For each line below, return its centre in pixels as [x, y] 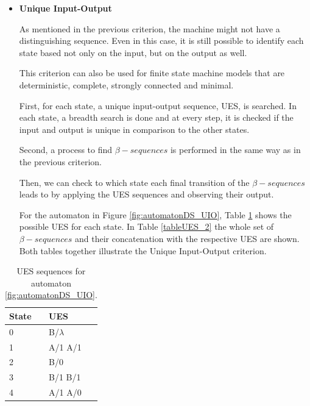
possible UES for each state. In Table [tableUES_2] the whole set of [146, 226]
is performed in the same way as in [235, 150]
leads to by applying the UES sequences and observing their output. [146, 194]
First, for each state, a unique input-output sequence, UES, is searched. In [158, 105]
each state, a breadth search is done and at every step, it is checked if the [156, 117]
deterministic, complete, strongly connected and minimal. [126, 84]
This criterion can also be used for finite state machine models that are [152, 73]
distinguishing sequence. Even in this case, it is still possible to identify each [161, 41]
